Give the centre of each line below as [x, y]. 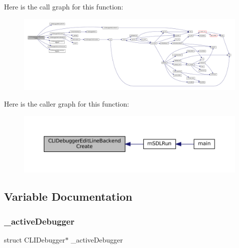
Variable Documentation [68, 196]
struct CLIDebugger [35, 239]
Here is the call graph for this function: [64, 6]
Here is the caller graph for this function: [67, 104]
